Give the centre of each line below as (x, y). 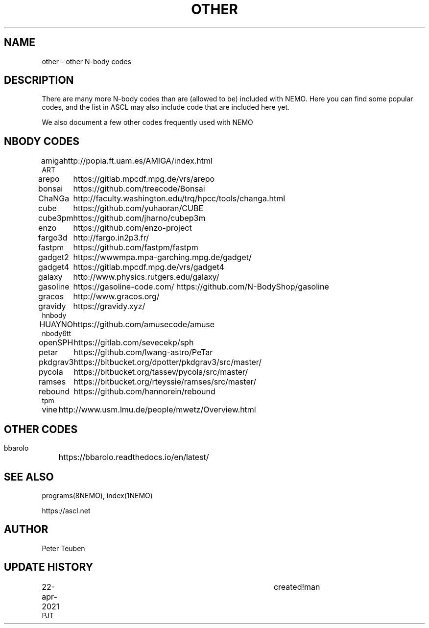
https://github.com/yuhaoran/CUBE (138, 208)
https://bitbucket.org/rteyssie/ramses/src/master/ (165, 382)
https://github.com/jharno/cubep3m (139, 218)
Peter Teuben (63, 548)
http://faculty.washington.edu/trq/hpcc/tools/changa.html (179, 199)
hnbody (54, 315)
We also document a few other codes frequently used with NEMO (147, 122)
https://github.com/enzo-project (132, 228)
